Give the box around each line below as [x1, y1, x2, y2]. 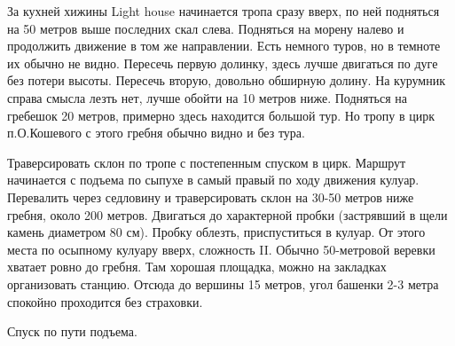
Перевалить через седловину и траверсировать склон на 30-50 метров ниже [7, 187, 414, 206]
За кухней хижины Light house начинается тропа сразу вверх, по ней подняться [7, 2, 440, 20]
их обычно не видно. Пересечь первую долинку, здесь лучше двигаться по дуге [7, 53, 438, 72]
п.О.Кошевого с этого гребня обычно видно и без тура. [7, 123, 305, 142]
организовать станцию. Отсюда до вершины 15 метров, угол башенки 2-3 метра [7, 274, 439, 293]
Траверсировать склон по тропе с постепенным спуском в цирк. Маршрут [7, 153, 406, 171]
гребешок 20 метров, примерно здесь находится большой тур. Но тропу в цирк [7, 106, 435, 124]
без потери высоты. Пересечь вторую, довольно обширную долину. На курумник [7, 71, 445, 90]
